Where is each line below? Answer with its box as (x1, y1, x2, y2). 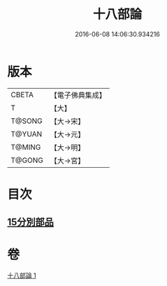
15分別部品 (7, 216, 55, 228)
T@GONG (10, 155, 43, 165)
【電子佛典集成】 (50, 90, 106, 100)
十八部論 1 (7, 271, 36, 280)
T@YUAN (10, 129, 43, 138)
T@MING (10, 142, 41, 152)
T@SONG (10, 116, 43, 126)
